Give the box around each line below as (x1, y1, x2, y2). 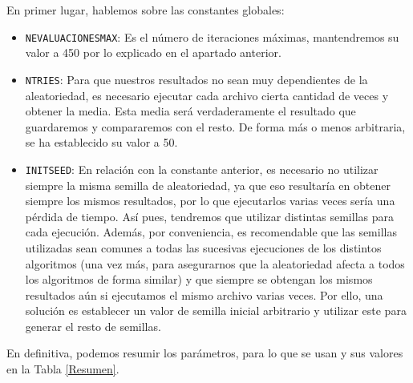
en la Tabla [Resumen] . (6, 361, 119, 377)
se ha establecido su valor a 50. (25, 134, 178, 151)
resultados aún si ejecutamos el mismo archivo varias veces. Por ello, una (25, 286, 383, 303)
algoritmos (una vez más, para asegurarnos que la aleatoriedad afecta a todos (25, 255, 405, 272)
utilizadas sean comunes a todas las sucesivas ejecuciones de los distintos (25, 239, 382, 256)
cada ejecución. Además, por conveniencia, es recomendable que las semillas (25, 224, 397, 240)
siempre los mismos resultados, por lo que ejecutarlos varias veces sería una (25, 192, 395, 209)
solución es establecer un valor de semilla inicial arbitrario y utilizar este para (25, 302, 407, 319)
